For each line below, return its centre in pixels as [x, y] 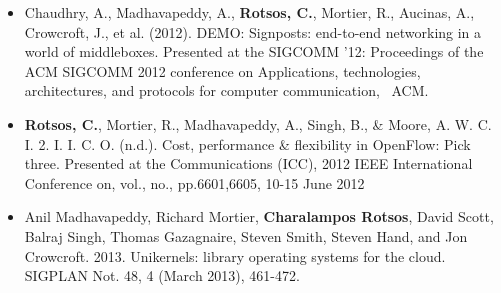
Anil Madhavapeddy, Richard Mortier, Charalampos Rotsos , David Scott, [259, 216]
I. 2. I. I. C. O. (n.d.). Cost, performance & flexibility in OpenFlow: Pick [247, 143]
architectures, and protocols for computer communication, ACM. [226, 90]
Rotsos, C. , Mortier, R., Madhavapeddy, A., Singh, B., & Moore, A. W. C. [258, 123]
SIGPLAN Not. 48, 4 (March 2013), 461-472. [162, 275]
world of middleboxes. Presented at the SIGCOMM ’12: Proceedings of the [254, 51]
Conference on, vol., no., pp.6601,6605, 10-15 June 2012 [194, 182]
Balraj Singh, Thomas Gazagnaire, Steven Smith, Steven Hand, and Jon [246, 235]
